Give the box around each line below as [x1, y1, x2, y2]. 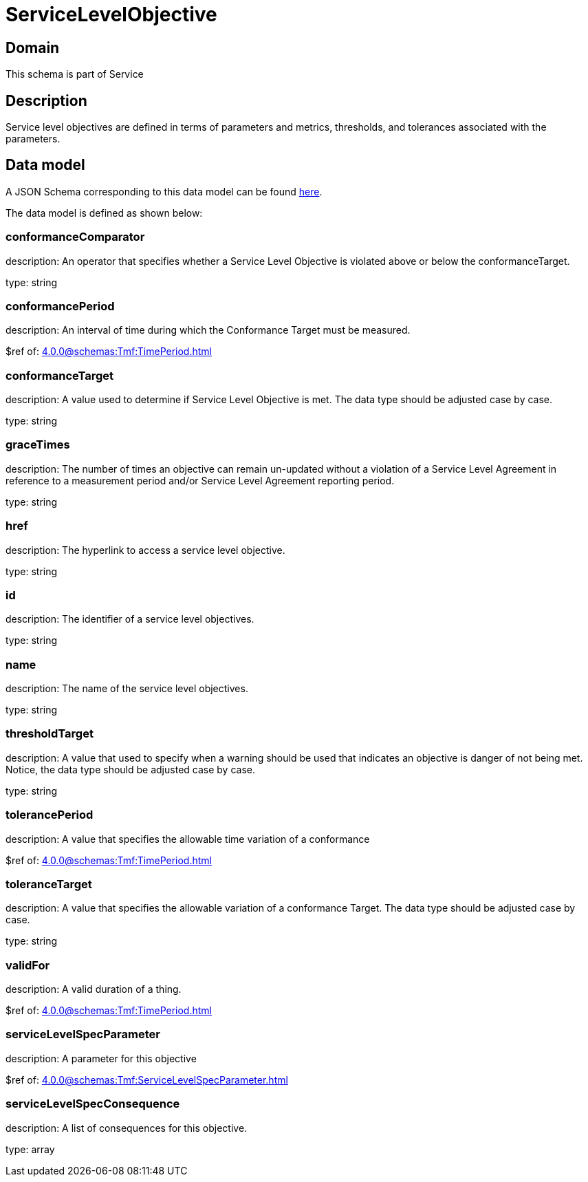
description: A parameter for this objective [6, 1052, 197, 1064]
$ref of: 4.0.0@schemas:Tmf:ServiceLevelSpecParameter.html [6, 1073, 288, 1086]
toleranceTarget [6, 877, 92, 891]
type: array [6, 1143, 55, 1155]
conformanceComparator [6, 230, 145, 244]
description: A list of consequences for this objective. [6, 1121, 248, 1134]
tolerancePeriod [6, 808, 94, 822]
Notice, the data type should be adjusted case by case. [6, 763, 255, 775]
